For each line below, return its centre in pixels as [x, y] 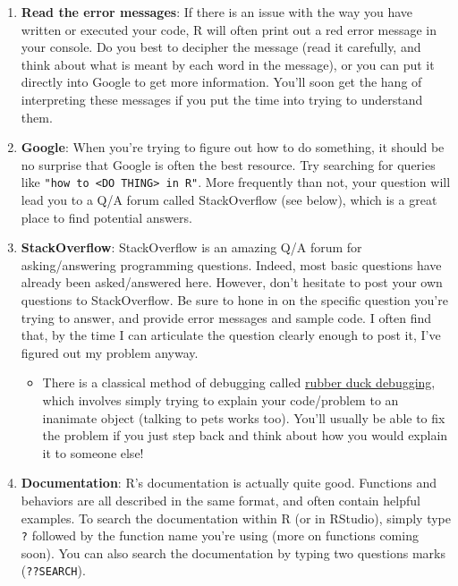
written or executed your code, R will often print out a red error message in [229, 29]
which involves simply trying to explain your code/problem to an [221, 399]
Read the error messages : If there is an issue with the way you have [217, 12]
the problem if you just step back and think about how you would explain [245, 435]
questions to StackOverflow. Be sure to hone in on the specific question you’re [234, 299]
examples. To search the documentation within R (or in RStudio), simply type [236, 518]
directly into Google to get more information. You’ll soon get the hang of [221, 82]
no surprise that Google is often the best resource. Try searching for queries [228, 164]
